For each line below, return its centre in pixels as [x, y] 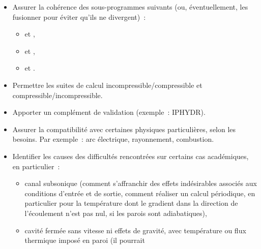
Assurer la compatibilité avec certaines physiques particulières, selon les [124, 129]
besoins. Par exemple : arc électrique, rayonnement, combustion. [113, 139]
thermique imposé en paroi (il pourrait [85, 240]
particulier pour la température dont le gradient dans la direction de [131, 203]
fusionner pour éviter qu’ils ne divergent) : [79, 17]
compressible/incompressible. [57, 95]
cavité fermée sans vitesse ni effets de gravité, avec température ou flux [135, 230]
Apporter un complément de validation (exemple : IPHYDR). [109, 112]
